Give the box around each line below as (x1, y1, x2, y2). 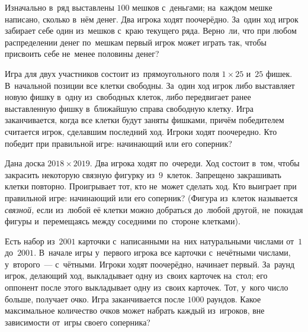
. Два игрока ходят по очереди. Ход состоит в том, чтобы (89, 157, 300, 169)
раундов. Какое (207, 292, 261, 305)
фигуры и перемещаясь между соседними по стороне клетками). (5, 215, 240, 227)
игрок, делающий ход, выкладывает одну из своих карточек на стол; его (5, 269, 268, 282)
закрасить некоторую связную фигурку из (5, 168, 155, 180)
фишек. (265, 67, 293, 79)
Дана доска (5, 157, 45, 169)
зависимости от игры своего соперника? (5, 315, 150, 328)
